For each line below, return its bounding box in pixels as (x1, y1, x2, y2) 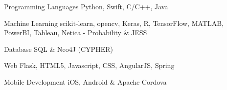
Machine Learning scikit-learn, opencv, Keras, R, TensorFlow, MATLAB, (4, 18, 224, 28)
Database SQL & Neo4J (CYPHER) (4, 44, 113, 54)
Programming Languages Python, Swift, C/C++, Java (4, 1, 168, 11)
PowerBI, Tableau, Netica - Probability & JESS (4, 27, 147, 38)
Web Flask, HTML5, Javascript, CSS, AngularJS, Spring (4, 60, 175, 70)
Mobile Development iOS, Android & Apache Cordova (4, 76, 167, 87)
